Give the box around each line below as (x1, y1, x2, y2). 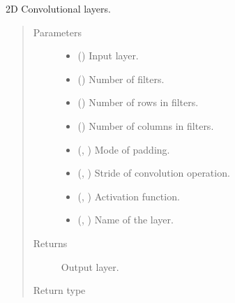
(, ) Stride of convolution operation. (77, 165, 230, 180)
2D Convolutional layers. (6, 1, 111, 15)
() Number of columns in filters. (77, 118, 214, 133)
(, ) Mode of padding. (77, 142, 170, 156)
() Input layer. (77, 48, 139, 63)
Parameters (33, 24, 82, 39)
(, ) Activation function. (77, 189, 180, 203)
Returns (33, 235, 68, 250)
